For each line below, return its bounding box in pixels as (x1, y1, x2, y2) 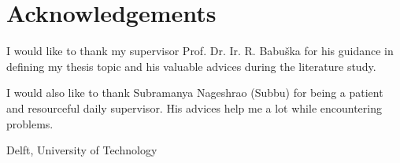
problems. (6, 115, 54, 132)
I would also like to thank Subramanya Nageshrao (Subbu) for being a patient (6, 84, 383, 101)
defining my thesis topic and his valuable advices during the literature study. (6, 57, 376, 74)
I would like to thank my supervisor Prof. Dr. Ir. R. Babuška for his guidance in (6, 43, 394, 59)
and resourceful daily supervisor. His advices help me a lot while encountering (6, 99, 382, 116)
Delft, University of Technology (6, 142, 157, 158)
